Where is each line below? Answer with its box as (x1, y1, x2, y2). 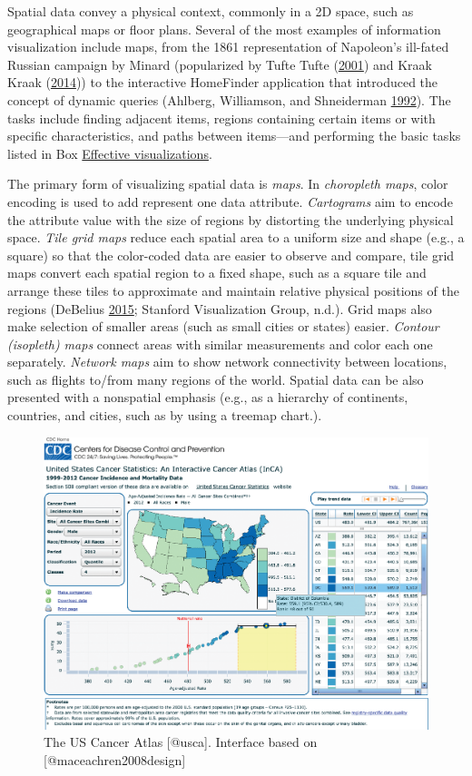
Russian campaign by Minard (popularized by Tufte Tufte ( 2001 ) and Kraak (7, 54, 432, 74)
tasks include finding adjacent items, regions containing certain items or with (7, 108, 436, 127)
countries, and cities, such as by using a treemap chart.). (7, 406, 322, 425)
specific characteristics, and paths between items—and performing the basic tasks (7, 126, 461, 145)
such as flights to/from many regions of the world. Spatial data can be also (7, 369, 424, 388)
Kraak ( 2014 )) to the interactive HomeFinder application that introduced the (7, 73, 438, 92)
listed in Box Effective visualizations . (7, 143, 212, 162)
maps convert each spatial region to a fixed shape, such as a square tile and (7, 263, 427, 282)
